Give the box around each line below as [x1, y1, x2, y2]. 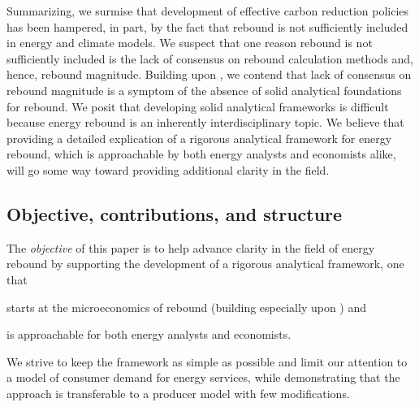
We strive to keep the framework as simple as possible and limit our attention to [6, 353, 408, 370]
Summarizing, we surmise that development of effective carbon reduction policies [6, 2, 409, 19]
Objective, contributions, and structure [6, 201, 343, 226]
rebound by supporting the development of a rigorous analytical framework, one [6, 255, 404, 272]
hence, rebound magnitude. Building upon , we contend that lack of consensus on [6, 66, 412, 83]
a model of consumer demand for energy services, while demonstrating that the [6, 369, 400, 386]
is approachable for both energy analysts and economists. [6, 326, 292, 343]
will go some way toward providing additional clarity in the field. [6, 161, 330, 178]
